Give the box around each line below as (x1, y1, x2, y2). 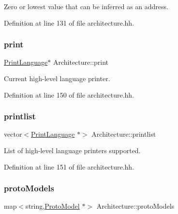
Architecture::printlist (91, 129, 156, 139)
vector (4, 129, 22, 139)
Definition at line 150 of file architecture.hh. (4, 89, 134, 100)
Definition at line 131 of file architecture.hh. (4, 17, 134, 28)
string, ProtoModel (26, 201, 80, 211)
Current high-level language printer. (4, 73, 110, 83)
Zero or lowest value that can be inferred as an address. (4, 1, 168, 11)
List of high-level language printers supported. (4, 145, 141, 155)
